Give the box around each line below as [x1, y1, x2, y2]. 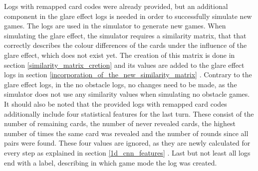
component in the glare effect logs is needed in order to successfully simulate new [4, 10, 252, 21]
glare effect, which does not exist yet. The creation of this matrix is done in [4, 49, 235, 60]
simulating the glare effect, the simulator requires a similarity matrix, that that [4, 30, 247, 40]
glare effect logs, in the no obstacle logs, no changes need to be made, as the [4, 79, 237, 89]
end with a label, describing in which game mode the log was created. [4, 157, 217, 168]
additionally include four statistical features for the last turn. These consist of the [4, 108, 254, 119]
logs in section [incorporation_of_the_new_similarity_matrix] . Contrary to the [4, 69, 252, 80]
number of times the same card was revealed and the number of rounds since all [4, 128, 249, 138]
